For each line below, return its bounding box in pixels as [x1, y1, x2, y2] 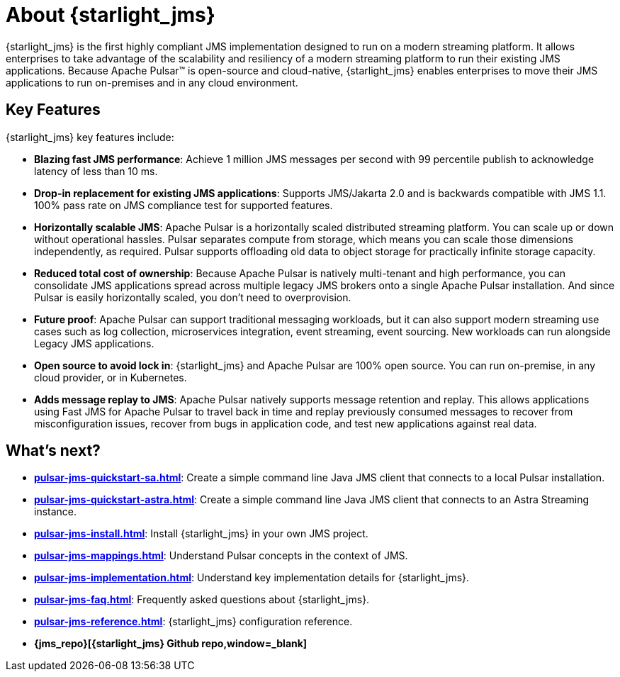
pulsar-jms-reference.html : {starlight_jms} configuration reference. [34, 615, 353, 628]
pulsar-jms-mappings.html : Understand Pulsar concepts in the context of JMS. [34, 549, 408, 562]
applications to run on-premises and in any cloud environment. [6, 76, 298, 89]
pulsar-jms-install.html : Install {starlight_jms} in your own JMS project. [34, 527, 368, 540]
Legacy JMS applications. [34, 337, 154, 349]
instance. [34, 505, 77, 518]
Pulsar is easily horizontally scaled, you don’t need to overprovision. [34, 291, 351, 303]
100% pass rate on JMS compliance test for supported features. [34, 198, 333, 211]
